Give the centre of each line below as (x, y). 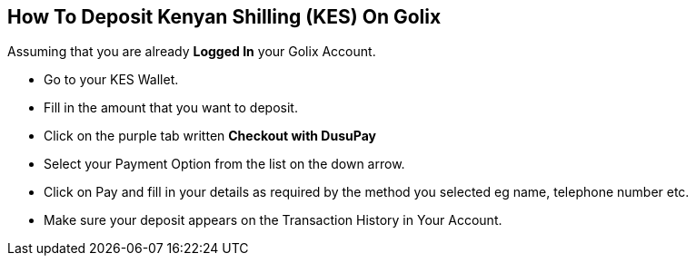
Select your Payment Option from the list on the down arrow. (224, 164)
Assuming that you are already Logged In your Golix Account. (192, 52)
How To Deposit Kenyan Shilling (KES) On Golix (224, 17)
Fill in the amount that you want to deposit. (171, 108)
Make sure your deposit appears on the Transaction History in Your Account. (273, 220)
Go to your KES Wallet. (111, 80)
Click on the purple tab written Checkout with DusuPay (210, 136)
